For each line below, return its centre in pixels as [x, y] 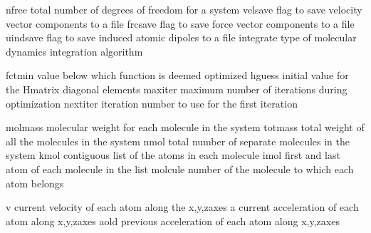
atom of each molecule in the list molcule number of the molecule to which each [180, 169]
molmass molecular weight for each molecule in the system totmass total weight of [185, 127]
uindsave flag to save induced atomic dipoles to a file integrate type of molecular [181, 37]
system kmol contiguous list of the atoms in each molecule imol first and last [173, 155]
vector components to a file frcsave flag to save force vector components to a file [180, 23]
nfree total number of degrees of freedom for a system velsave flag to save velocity [184, 9]
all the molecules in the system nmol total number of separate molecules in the [178, 141]
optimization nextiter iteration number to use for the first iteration [152, 103]
